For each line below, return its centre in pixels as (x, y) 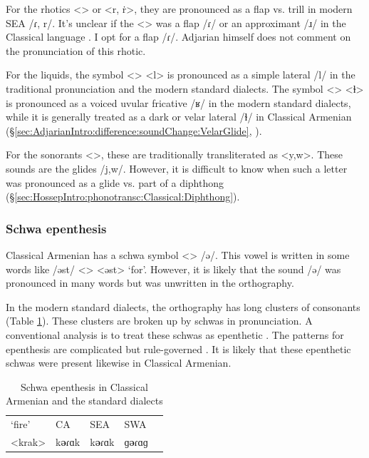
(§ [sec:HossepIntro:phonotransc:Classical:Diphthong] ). (123, 197)
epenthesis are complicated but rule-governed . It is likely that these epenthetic (178, 348)
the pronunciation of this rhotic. (76, 50)
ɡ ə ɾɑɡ (136, 441)
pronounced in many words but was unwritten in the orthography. (150, 283)
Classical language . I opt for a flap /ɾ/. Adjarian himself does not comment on (178, 37)
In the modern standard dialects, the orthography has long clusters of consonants (183, 306)
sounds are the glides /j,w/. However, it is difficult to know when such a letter (177, 168)
